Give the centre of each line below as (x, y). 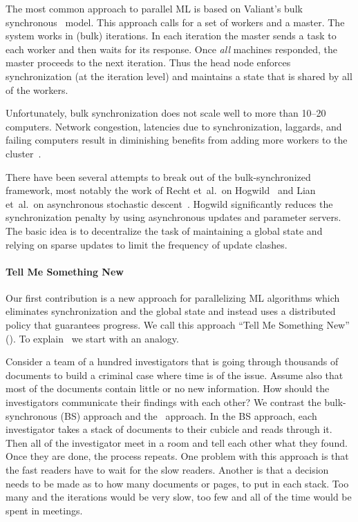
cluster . (23, 153)
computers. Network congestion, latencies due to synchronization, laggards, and (174, 126)
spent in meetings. (44, 510)
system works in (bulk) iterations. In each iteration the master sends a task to (171, 36)
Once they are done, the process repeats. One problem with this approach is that (177, 456)
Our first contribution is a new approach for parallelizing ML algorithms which (173, 297)
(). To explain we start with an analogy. (92, 338)
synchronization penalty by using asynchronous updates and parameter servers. (173, 217)
